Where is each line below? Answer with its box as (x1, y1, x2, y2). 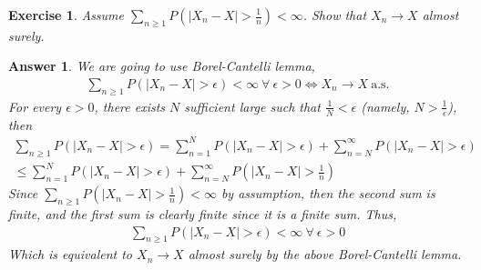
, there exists (94, 96, 166, 115)
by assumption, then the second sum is (220, 184, 435, 203)
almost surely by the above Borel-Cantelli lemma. (188, 245, 462, 264)
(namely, (361, 96, 410, 115)
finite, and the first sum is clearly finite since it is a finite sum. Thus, (8, 204, 397, 223)
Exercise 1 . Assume (8, 5, 124, 24)
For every (8, 96, 62, 115)
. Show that (302, 5, 367, 24)
